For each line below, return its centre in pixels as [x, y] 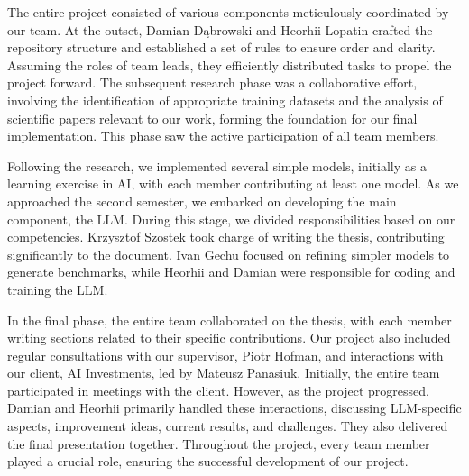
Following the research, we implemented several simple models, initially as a [217, 165]
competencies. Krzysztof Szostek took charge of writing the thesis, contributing [226, 237]
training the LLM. [58, 289]
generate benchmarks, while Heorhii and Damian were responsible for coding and [231, 272]
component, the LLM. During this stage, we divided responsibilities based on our [231, 219]
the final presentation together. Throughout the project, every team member [219, 443]
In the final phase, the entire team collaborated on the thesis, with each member [230, 320]
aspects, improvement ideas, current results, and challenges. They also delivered [228, 426]
